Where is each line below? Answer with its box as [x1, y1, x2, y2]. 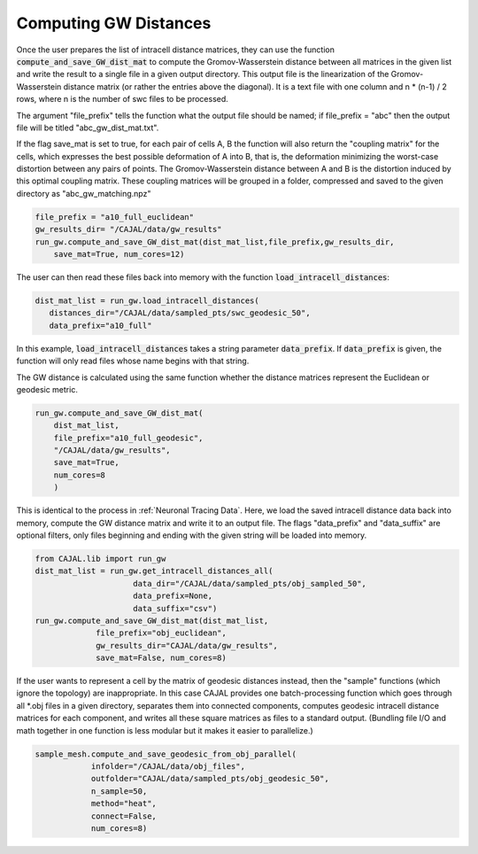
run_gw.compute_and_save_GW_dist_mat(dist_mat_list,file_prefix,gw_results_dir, [35, 237, 395, 247]
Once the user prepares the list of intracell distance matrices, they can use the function [16, 44, 335, 55]
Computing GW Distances [16, 13, 212, 33]
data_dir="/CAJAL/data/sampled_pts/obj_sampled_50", [133, 578, 367, 588]
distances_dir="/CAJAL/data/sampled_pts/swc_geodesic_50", [49, 308, 311, 318]
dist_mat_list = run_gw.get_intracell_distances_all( [35, 566, 274, 576]
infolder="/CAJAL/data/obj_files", [90, 762, 245, 772]
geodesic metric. [16, 384, 79, 394]
